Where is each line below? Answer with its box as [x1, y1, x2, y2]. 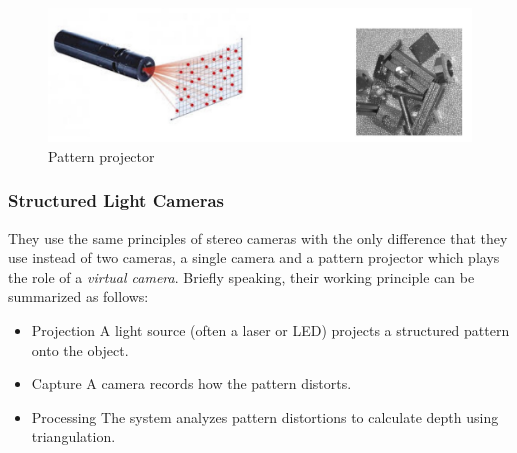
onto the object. [31, 339, 129, 360]
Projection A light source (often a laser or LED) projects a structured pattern [31, 319, 510, 340]
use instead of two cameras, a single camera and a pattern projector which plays [8, 247, 500, 268]
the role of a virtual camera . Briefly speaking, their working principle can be [8, 266, 475, 287]
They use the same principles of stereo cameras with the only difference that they [8, 227, 508, 248]
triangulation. [31, 426, 116, 447]
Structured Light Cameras [8, 188, 225, 213]
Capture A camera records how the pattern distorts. [31, 373, 352, 394]
